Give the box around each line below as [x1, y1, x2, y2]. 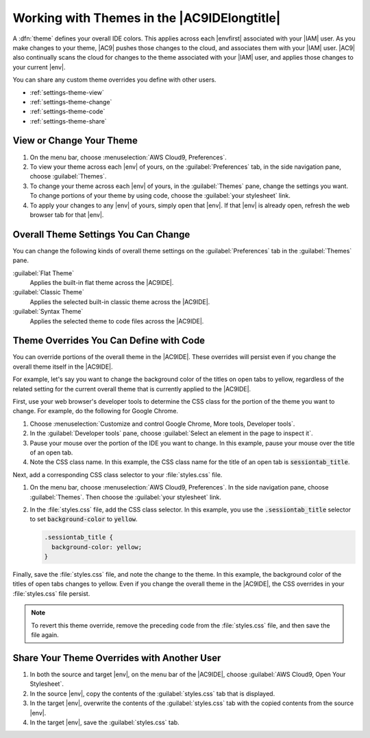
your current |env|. [12, 62, 66, 71]
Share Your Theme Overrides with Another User [12, 652, 221, 664]
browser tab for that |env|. [29, 210, 104, 219]
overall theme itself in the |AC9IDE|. [12, 362, 113, 371]
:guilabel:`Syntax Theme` [12, 308, 84, 316]
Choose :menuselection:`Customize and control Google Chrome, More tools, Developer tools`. [29, 419, 295, 428]
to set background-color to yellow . [29, 515, 138, 523]
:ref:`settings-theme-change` [29, 97, 112, 106]
